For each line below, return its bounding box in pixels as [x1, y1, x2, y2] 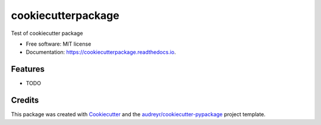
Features [11, 64, 45, 74]
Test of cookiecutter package [11, 30, 83, 37]
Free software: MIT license [26, 40, 92, 47]
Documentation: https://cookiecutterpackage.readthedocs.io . [26, 49, 177, 56]
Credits [11, 95, 39, 105]
